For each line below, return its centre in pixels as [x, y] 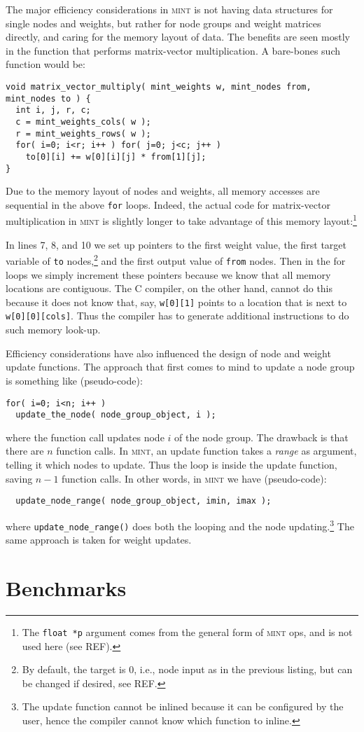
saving [19, 478]
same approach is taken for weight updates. [99, 540]
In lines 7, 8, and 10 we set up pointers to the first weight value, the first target [176, 244]
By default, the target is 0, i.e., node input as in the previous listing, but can [187, 669]
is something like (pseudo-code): [74, 380]
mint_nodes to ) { [48, 98]
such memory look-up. [53, 330]
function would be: [45, 64]
